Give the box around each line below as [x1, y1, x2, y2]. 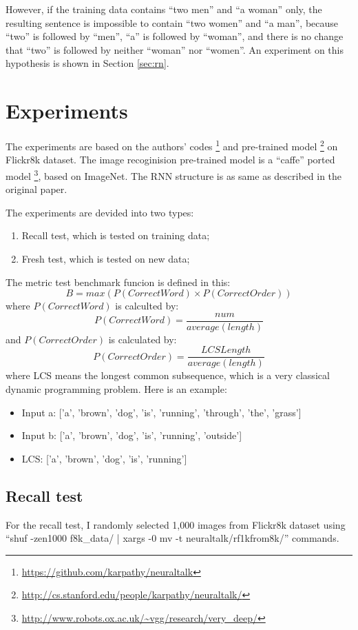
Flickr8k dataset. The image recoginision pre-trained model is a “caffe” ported [6, 152, 335, 167]
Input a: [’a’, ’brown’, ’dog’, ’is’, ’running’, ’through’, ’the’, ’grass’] [21, 405, 302, 419]
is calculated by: [108, 332, 177, 346]
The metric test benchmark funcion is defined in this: [6, 274, 231, 289]
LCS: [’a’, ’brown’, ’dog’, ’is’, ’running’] [21, 451, 187, 465]
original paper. [6, 182, 67, 196]
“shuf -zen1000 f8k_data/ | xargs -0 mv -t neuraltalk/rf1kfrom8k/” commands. [6, 531, 339, 545]
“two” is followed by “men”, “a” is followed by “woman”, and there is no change [6, 29, 344, 43]
